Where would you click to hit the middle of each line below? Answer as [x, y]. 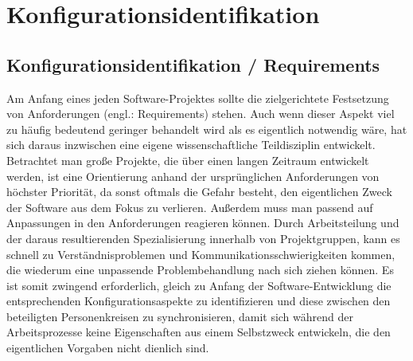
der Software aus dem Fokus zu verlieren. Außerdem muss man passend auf [190, 207]
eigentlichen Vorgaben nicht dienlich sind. [108, 348]
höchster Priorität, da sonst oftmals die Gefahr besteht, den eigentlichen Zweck [199, 192]
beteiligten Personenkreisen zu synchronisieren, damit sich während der [180, 316]
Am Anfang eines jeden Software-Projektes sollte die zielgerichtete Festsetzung [198, 98]
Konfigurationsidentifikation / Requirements [193, 64]
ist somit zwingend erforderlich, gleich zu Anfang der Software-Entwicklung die [199, 285]
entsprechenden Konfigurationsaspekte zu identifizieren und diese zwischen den [199, 301]
